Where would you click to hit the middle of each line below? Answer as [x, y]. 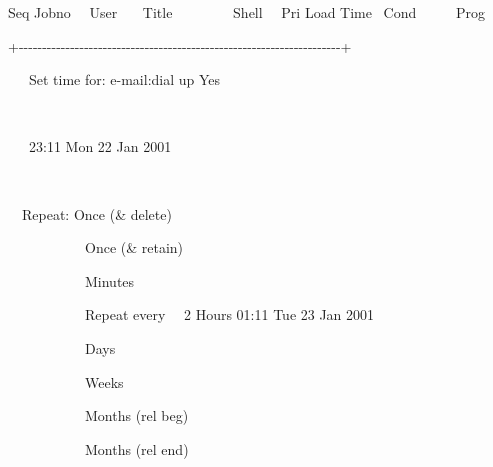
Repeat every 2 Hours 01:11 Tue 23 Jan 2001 [229, 314]
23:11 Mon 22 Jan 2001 [100, 146]
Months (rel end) [136, 448]
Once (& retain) [134, 247]
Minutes [109, 280]
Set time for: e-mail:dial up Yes [124, 79]
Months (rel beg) [136, 415]
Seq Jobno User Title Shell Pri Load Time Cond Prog [246, 12]
